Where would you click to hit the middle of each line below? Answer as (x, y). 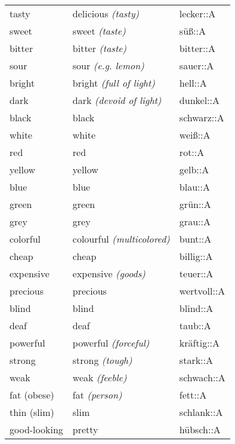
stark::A (196, 360)
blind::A (196, 308)
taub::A (195, 325)
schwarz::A (202, 117)
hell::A (193, 83)
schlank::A (201, 412)
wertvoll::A (202, 291)
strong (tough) (102, 360)
